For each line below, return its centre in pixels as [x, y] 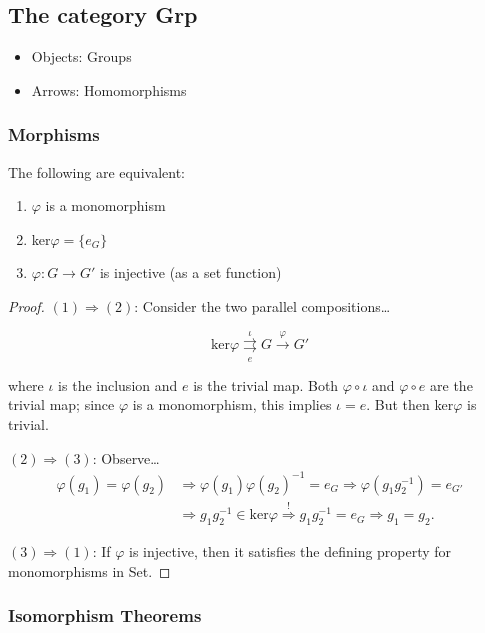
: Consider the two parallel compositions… [262, 305]
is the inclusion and [118, 384]
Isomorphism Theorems [105, 615]
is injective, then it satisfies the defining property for [290, 551]
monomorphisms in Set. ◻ [89, 570]
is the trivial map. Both [266, 384]
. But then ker [410, 404]
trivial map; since [61, 404]
